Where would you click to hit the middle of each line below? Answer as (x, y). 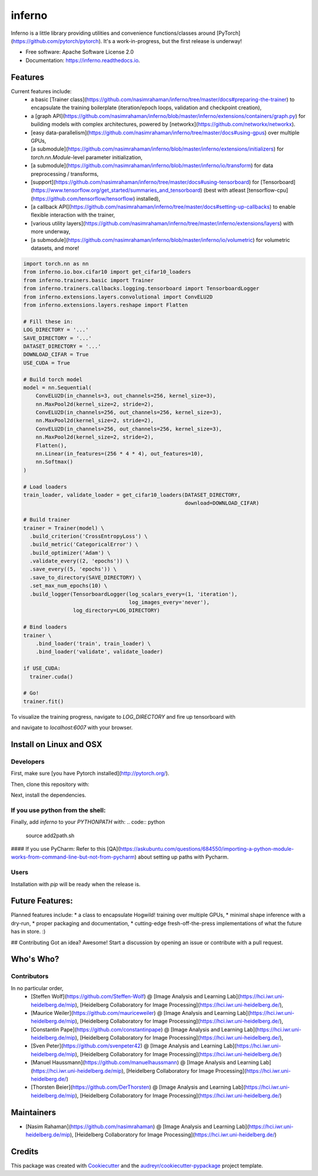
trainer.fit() (44, 701)
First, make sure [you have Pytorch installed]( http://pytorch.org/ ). (90, 774)
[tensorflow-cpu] (267, 190)
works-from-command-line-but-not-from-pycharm (73, 857)
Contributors (30, 977)
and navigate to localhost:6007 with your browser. (72, 728)
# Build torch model (53, 379)
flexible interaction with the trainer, (73, 215)
